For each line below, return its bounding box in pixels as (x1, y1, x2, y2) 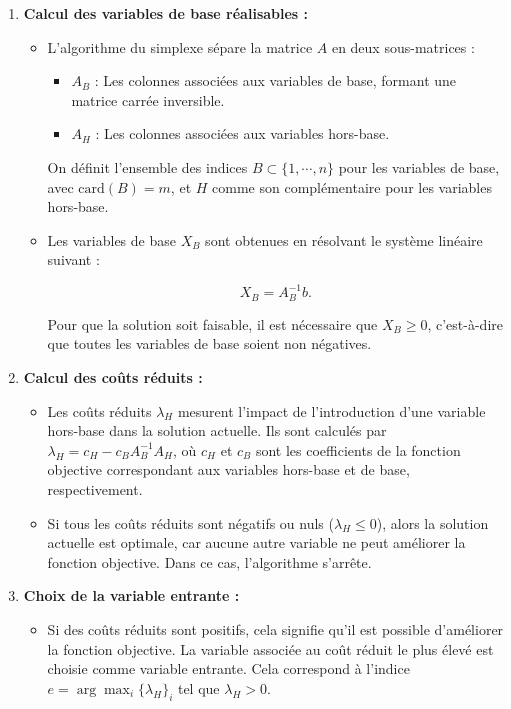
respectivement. (47, 479, 143, 500)
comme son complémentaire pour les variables (212, 176, 492, 197)
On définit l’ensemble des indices (47, 156, 248, 177)
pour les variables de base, (338, 156, 500, 177)
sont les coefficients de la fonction (255, 439, 461, 460)
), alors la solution (376, 512, 489, 533)
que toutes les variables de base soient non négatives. (47, 333, 372, 354)
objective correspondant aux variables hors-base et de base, (47, 459, 410, 480)
